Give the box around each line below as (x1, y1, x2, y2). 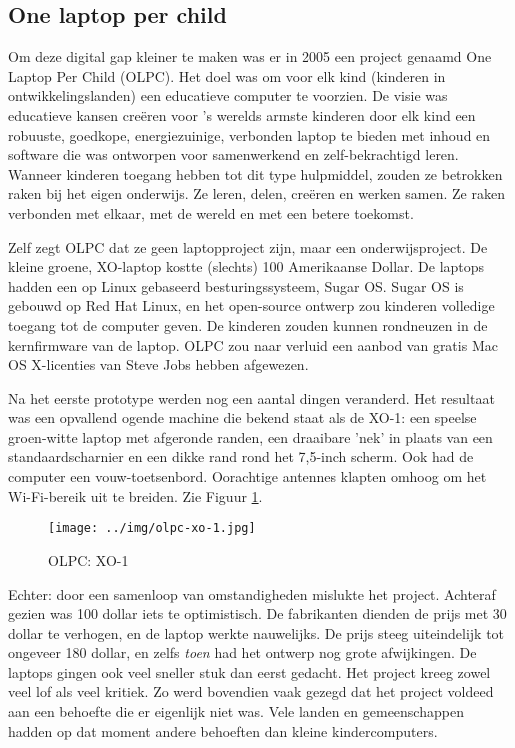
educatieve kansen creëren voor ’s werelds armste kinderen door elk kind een (8, 104, 476, 125)
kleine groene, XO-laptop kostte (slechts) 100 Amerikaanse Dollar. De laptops (8, 256, 485, 277)
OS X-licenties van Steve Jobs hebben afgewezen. (8, 354, 309, 375)
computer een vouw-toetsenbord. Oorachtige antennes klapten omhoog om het (8, 466, 487, 487)
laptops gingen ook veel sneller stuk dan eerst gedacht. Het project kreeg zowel (8, 661, 491, 682)
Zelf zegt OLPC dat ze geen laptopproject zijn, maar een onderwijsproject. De (8, 236, 488, 257)
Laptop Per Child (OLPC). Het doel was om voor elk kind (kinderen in (8, 65, 446, 86)
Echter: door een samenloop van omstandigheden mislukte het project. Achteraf (8, 583, 496, 604)
